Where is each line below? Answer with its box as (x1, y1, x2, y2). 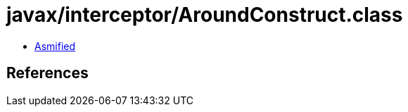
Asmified (34, 39, 76, 52)
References (6, 64, 89, 82)
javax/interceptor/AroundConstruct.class (6, 3, 403, 27)
